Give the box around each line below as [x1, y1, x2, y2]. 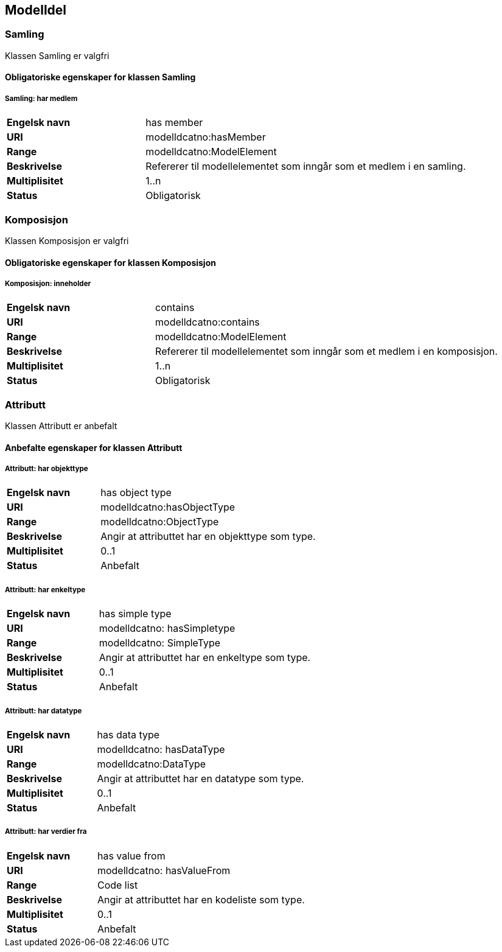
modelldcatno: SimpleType [99, 637, 221, 649]
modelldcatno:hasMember [145, 131, 266, 144]
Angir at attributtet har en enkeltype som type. [99, 651, 311, 664]
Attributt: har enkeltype [5, 585, 86, 594]
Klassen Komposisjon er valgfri [5, 235, 129, 246]
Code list [97, 878, 138, 891]
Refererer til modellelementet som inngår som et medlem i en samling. [145, 160, 466, 173]
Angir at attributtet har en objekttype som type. [100, 530, 316, 543]
